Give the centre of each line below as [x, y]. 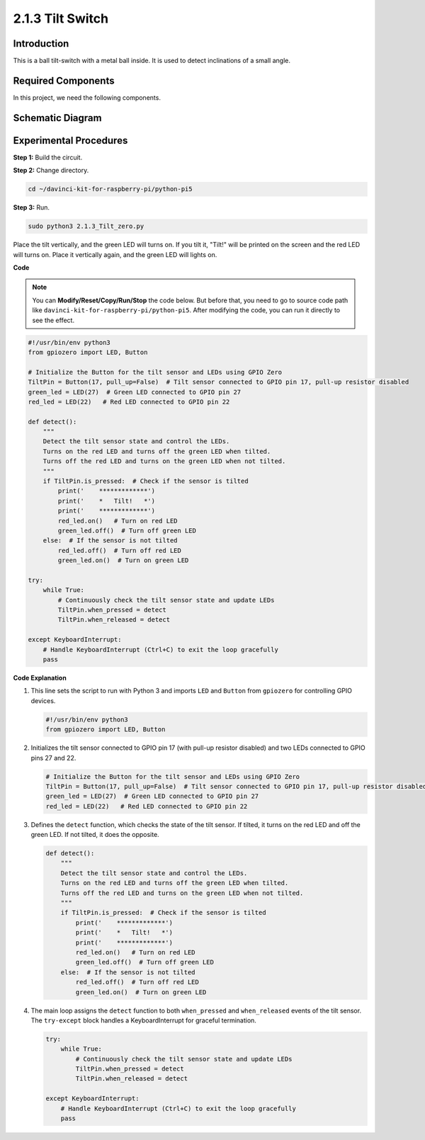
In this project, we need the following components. [87, 97]
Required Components [64, 80]
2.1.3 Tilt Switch [61, 18]
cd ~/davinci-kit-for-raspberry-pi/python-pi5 [110, 189]
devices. [43, 700]
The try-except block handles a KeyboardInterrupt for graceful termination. [143, 1020]
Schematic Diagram [57, 118]
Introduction [41, 44]
